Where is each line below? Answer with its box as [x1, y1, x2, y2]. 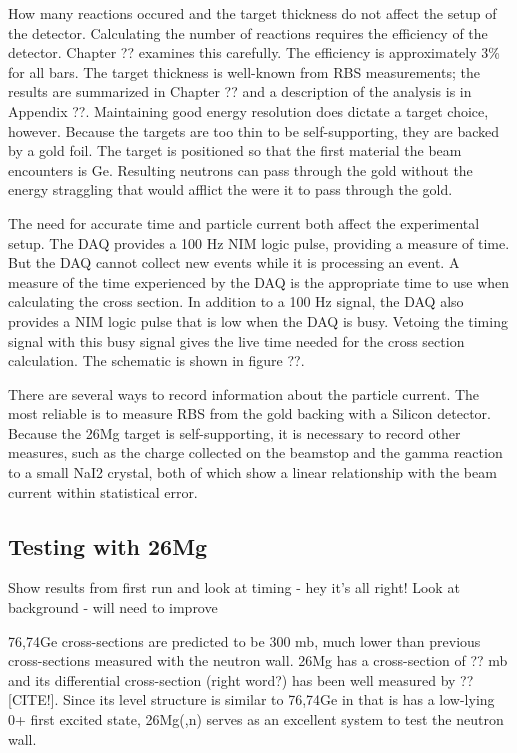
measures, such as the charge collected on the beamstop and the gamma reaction [8, 442, 503, 463]
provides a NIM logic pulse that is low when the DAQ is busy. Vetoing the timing [8, 310, 508, 331]
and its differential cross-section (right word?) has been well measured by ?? [8, 669, 474, 690]
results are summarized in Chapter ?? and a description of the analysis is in [8, 81, 472, 102]
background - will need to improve [8, 597, 218, 618]
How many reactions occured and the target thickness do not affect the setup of [8, 3, 497, 23]
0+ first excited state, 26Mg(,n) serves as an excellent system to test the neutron [8, 709, 504, 730]
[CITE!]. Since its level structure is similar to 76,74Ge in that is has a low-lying [8, 689, 495, 710]
